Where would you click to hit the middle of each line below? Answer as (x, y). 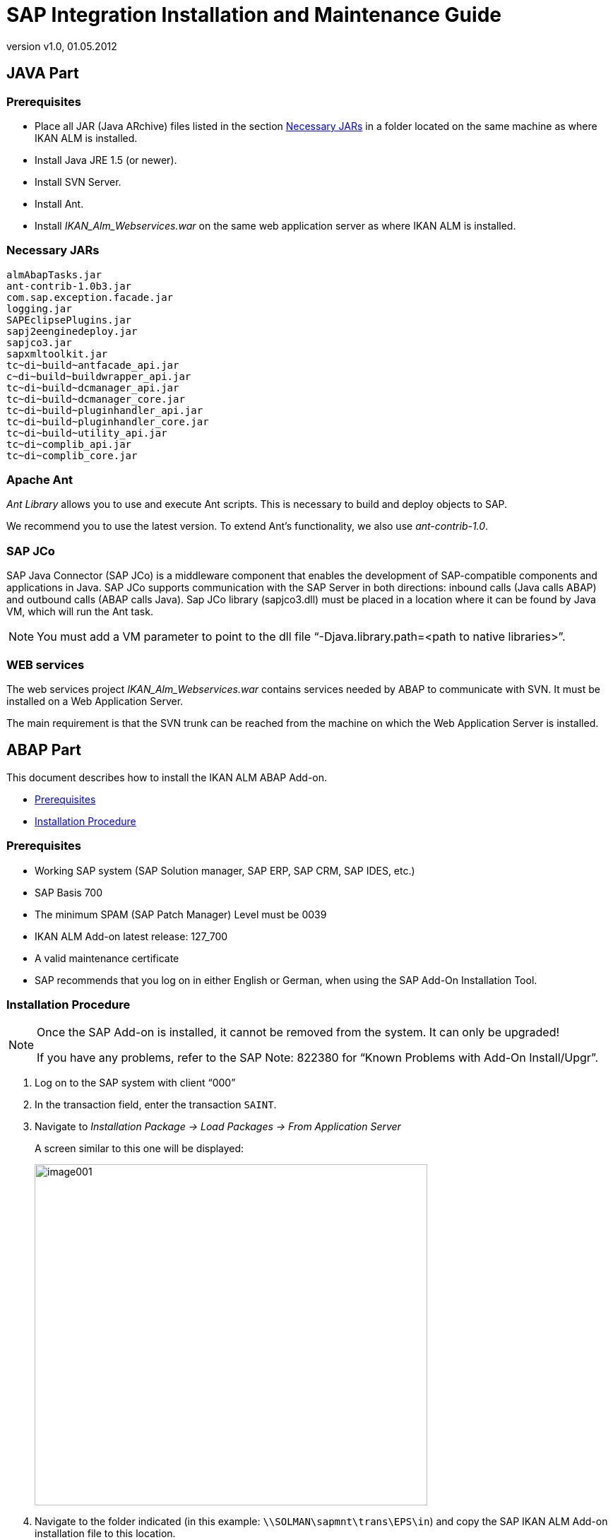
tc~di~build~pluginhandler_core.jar (108, 421)
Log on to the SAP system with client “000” (135, 1083)
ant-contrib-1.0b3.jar (69, 286)
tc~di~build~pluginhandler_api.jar (105, 410)
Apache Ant (40, 480)
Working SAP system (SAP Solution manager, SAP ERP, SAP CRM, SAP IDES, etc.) (225, 870)
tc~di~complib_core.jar (72, 455)
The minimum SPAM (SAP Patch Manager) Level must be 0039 (181, 914)
